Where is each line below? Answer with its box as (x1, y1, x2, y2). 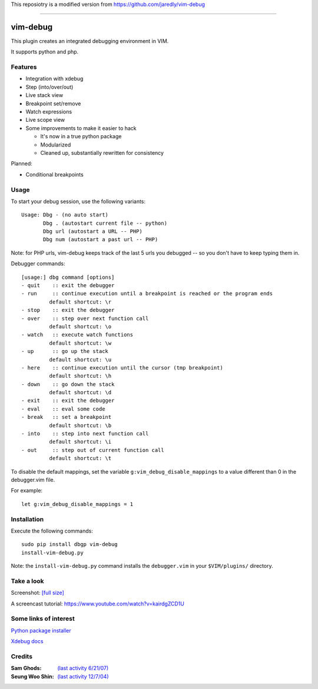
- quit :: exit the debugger (21, 282, 115, 288)
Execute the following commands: (11, 527, 94, 534)
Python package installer (11, 627, 72, 634)
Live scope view (25, 117, 65, 124)
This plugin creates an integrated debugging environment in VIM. (11, 37, 169, 44)
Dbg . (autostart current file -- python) (43, 219, 168, 227)
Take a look (11, 577, 44, 585)
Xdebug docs (11, 638, 44, 645)
